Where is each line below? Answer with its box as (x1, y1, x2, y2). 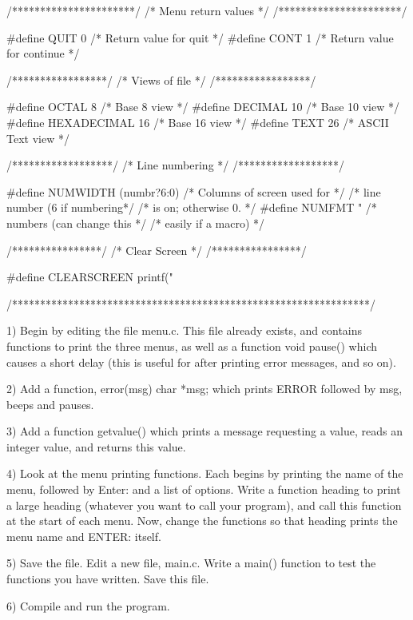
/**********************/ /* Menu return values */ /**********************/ (6, 2, 407, 18)
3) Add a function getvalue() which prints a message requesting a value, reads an (6, 423, 403, 439)
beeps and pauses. (6, 395, 94, 412)
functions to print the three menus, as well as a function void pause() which (6, 337, 378, 354)
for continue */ (6, 45, 80, 62)
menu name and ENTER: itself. (6, 527, 161, 544)
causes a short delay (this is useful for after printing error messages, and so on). (6, 353, 396, 370)
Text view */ (6, 129, 69, 146)
